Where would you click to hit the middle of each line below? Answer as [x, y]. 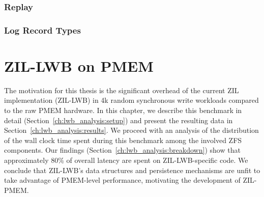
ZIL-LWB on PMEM [79, 65]
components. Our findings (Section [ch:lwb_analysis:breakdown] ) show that [122, 150]
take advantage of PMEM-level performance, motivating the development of [122, 180]
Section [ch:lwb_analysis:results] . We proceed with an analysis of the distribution [131, 130]
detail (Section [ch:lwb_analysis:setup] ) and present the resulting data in [119, 120]
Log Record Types [42, 30]
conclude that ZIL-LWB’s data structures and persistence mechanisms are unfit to [132, 170]
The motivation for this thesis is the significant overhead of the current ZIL [122, 90]
